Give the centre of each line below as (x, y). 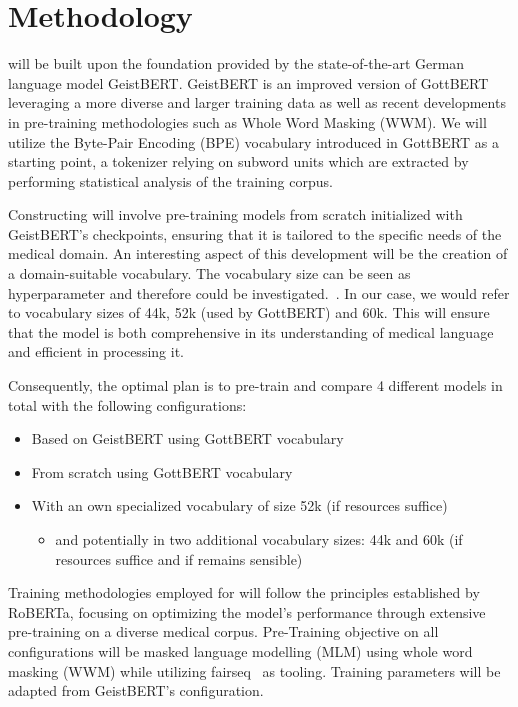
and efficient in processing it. (96, 351)
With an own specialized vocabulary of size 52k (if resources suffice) (239, 505)
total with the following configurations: (127, 404)
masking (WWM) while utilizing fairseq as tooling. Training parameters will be (254, 670)
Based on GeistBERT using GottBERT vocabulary (187, 438)
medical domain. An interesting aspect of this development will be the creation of (258, 253)
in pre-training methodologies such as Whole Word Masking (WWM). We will (247, 121)
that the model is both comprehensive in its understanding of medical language (251, 331)
